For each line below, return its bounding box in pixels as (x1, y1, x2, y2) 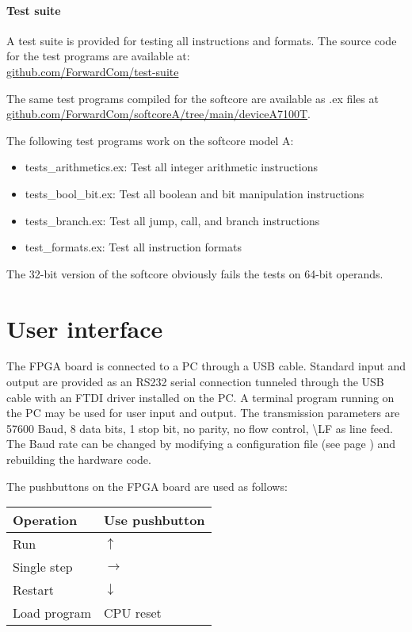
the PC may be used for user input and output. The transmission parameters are (6, 404, 400, 421)
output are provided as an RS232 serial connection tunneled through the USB (6, 373, 384, 390)
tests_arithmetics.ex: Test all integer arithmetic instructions (25, 159, 319, 175)
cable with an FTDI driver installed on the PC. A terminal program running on (6, 389, 395, 405)
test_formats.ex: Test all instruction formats (25, 239, 242, 255)
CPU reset (104, 603, 162, 622)
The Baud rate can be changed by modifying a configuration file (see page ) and (6, 435, 396, 452)
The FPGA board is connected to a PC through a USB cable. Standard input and (6, 358, 406, 374)
